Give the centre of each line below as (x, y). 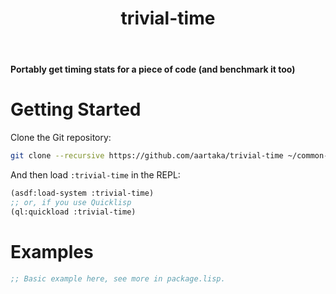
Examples (52, 251)
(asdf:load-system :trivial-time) (82, 193)
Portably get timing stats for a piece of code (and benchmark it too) (153, 69)
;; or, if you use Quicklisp (71, 202)
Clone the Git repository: (61, 138)
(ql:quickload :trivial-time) (73, 212)
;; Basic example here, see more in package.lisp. (118, 278)
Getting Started (76, 109)
